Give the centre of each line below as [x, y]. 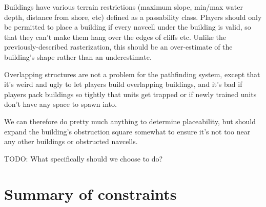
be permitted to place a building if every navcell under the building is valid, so [128, 27]
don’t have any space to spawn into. [60, 104]
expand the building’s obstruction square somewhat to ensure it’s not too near [127, 131]
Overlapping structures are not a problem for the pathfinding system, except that [132, 74]
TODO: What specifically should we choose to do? [84, 158]
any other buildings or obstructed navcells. [71, 141]
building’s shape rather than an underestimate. [78, 56]
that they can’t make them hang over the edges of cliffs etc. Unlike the [115, 37]
